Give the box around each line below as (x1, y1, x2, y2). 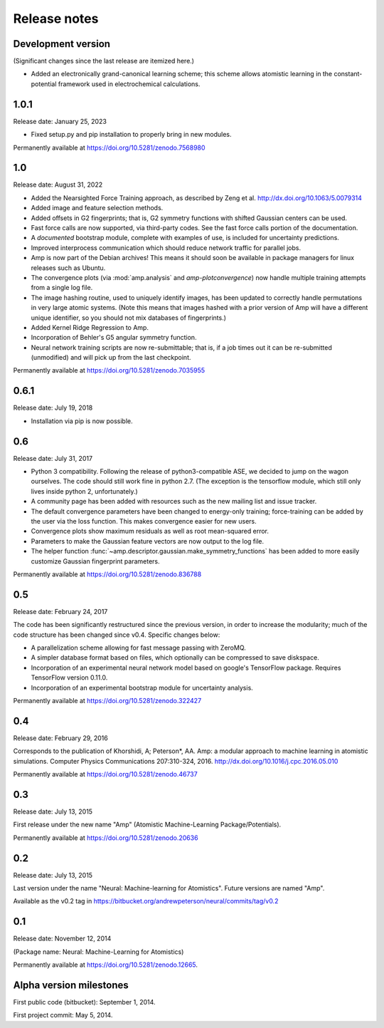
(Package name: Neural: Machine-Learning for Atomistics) (13, 947, 184, 956)
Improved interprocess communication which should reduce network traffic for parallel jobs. (31, 243, 302, 252)
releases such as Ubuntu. (31, 264, 106, 272)
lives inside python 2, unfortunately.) (31, 487, 138, 495)
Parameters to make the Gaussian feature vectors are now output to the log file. (31, 536, 265, 545)
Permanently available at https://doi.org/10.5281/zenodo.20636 (13, 834, 198, 842)
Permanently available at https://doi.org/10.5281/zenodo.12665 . (13, 960, 198, 969)
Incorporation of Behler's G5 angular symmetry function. (31, 333, 197, 342)
